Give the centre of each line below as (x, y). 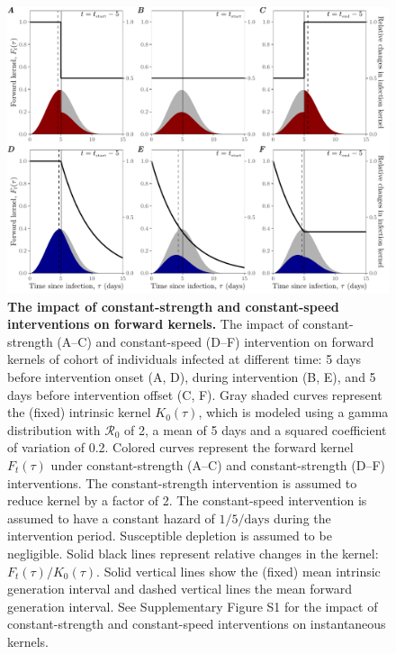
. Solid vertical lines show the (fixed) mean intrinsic (238, 571)
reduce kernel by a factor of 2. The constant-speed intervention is (187, 500)
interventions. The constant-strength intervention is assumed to (182, 482)
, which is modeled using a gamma (293, 412)
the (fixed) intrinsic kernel (79, 412)
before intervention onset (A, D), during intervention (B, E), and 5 (192, 376)
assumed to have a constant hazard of (111, 518)
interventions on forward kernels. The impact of (153, 324)
